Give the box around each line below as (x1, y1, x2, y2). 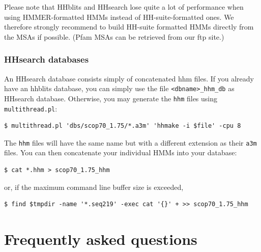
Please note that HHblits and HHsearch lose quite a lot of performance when (4, 2, 244, 12)
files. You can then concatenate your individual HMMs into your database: (4, 147, 237, 158)
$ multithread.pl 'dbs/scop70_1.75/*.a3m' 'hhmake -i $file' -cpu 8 (4, 122, 241, 130)
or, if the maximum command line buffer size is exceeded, (4, 181, 184, 192)
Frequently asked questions (4, 228, 197, 249)
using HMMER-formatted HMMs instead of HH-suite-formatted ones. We (4, 11, 234, 22)
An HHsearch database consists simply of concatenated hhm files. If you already (4, 73, 254, 83)
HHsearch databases (4, 53, 89, 66)
